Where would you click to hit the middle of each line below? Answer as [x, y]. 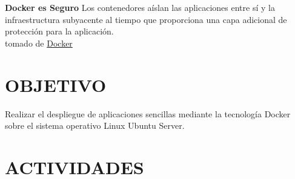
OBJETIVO [56, 84]
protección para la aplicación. [59, 31]
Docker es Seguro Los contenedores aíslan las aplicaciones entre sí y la [140, 7]
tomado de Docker [39, 43]
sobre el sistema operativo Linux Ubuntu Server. [95, 125]
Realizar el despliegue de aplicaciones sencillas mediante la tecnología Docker [148, 113]
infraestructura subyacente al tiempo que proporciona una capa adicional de [146, 19]
